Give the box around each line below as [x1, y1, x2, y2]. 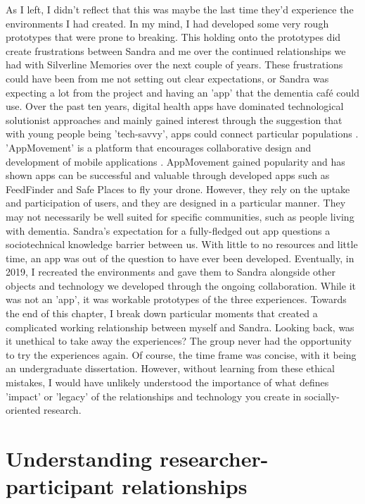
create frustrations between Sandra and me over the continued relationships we [6, 43, 346, 58]
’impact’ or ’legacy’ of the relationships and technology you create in [6, 388, 302, 403]
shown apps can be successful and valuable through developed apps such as [6, 168, 330, 183]
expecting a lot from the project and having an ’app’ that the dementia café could [6, 85, 359, 99]
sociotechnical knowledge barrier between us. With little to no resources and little [6, 237, 358, 252]
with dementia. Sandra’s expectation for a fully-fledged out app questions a [6, 223, 331, 238]
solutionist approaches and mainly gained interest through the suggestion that [6, 112, 342, 127]
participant [6, 472, 115, 500]
